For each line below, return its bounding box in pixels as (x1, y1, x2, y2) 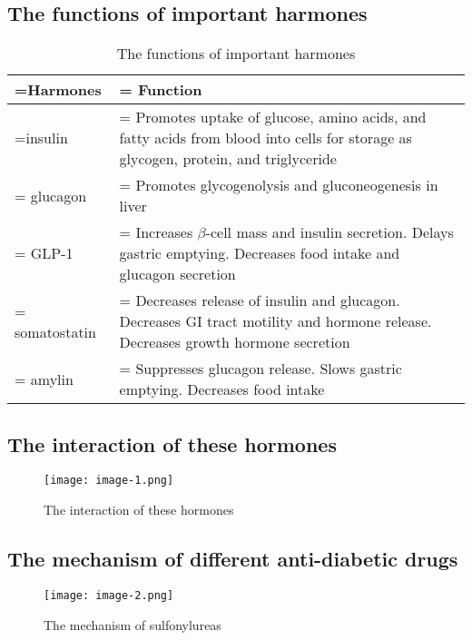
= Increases (119, 222, 193, 243)
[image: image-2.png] (44, 588, 174, 602)
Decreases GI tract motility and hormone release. (119, 310, 432, 332)
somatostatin (15, 320, 96, 342)
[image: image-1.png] (44, 474, 174, 487)
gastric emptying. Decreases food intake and (119, 242, 400, 264)
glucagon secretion (119, 263, 236, 285)
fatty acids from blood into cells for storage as (119, 127, 412, 149)
